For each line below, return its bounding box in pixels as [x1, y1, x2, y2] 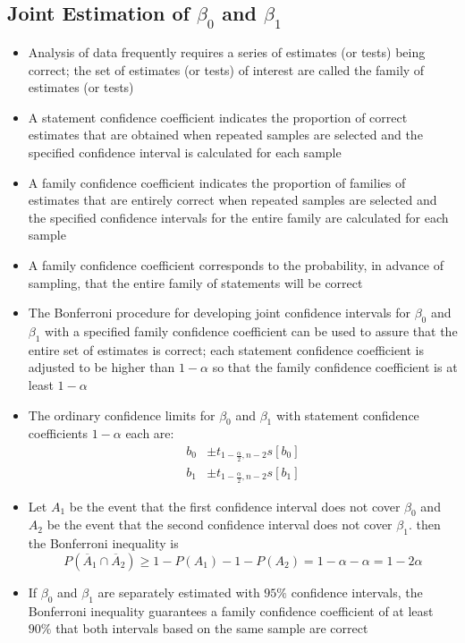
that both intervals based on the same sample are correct [55, 619, 368, 638]
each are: [125, 424, 174, 443]
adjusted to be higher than [28, 358, 175, 376]
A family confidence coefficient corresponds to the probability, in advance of [28, 255, 444, 274]
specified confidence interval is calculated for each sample [28, 142, 342, 161]
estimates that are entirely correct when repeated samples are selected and [28, 190, 437, 209]
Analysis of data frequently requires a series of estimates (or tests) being [28, 43, 426, 61]
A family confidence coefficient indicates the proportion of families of [28, 173, 406, 191]
